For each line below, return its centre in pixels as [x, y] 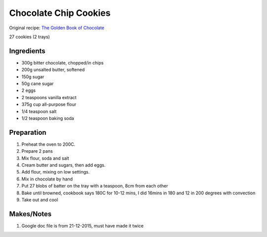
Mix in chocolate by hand [47, 179]
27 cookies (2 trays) [30, 37]
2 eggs [29, 90]
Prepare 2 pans [37, 151]
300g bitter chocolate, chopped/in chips [63, 62]
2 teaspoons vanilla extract [49, 97]
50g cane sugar [38, 84]
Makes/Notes [30, 214]
